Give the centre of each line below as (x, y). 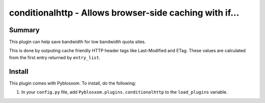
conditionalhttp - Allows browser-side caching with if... (124, 13)
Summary (24, 30)
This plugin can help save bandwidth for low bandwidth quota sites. (78, 42)
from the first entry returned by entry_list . (55, 57)
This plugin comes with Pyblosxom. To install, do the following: (73, 83)
